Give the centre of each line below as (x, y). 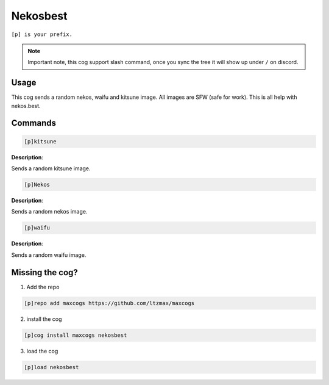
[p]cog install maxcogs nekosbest (76, 335)
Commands (34, 123)
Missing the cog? (45, 272)
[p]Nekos (37, 184)
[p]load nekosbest (51, 367)
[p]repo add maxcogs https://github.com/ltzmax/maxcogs (109, 303)
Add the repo (43, 287)
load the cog (42, 351)
